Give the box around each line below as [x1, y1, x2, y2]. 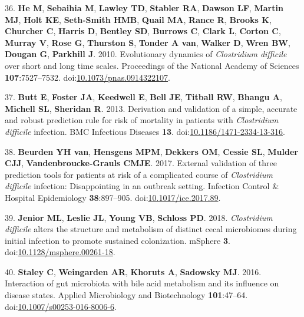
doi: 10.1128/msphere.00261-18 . [5, 246, 115, 258]
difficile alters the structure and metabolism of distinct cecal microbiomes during [5, 223, 297, 235]
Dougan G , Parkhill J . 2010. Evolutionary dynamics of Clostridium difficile [5, 48, 287, 60]
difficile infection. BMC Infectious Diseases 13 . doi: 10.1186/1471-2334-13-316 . [5, 125, 285, 137]
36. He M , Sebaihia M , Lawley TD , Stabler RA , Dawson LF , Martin [5, 2, 283, 14]
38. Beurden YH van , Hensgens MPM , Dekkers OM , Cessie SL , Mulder [5, 145, 298, 157]
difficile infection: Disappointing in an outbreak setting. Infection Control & [5, 180, 279, 192]
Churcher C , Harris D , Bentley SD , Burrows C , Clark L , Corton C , [5, 25, 281, 37]
